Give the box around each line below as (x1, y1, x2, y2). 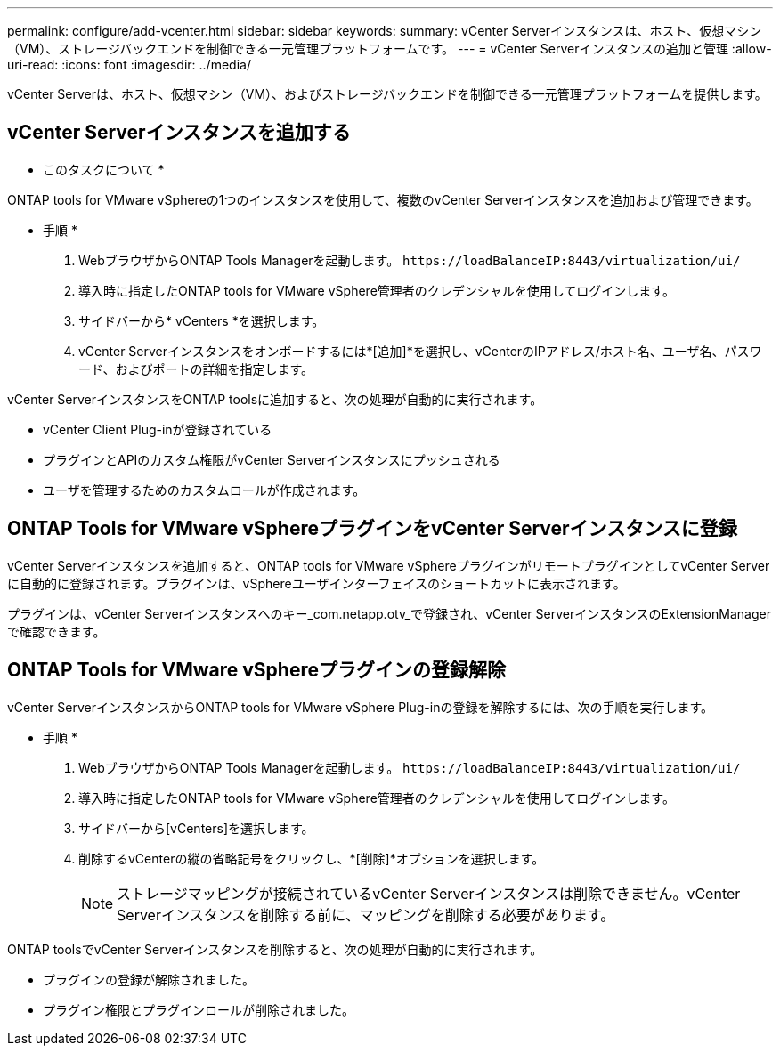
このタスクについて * (43, 161, 165, 177)
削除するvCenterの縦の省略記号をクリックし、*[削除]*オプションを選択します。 (78, 850, 545, 866)
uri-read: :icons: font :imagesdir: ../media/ (7, 57, 251, 72)
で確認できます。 (7, 623, 106, 639)
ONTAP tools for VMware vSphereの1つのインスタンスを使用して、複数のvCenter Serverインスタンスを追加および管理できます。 (7, 191, 759, 207)
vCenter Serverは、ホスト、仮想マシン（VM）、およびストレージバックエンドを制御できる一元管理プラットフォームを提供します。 (7, 86, 768, 101)
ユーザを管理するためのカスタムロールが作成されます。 (43, 482, 366, 498)
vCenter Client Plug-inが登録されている (43, 421, 272, 437)
